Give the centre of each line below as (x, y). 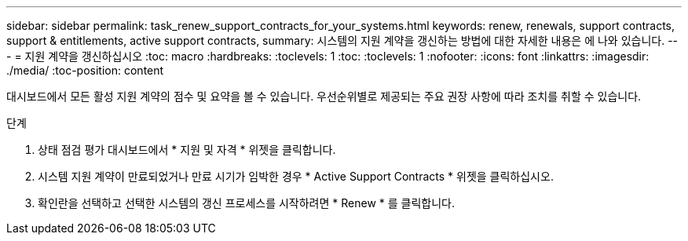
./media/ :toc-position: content (85, 70)
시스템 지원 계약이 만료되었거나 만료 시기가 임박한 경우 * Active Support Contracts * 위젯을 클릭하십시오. (296, 176)
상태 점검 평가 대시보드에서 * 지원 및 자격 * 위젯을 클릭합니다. (187, 150)
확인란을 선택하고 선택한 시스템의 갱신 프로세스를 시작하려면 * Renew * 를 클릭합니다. (247, 203)
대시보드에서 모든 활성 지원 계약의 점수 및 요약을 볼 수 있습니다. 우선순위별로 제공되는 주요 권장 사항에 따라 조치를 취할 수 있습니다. (324, 96)
